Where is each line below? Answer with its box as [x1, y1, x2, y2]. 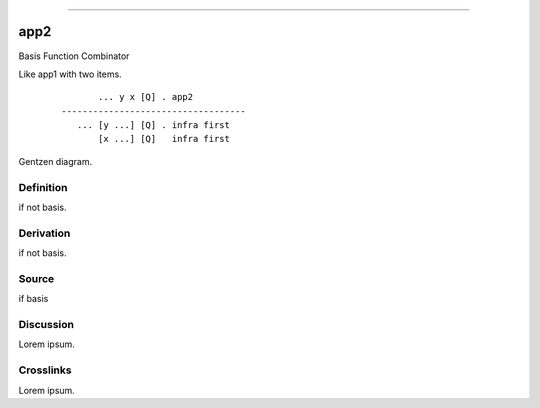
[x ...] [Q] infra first [98, 133, 230, 145]
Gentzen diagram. [18, 155, 93, 167]
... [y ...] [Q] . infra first [76, 120, 230, 131]
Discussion [18, 318, 75, 332]
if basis [18, 293, 49, 305]
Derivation [18, 226, 71, 240]
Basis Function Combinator [18, 50, 130, 62]
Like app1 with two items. [18, 68, 122, 80]
